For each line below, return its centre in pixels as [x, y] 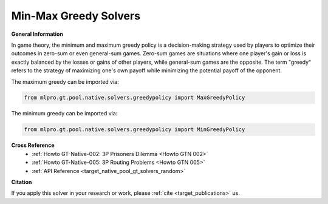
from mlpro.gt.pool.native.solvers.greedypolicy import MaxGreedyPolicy [135, 98]
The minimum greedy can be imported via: [64, 114]
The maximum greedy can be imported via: [65, 81]
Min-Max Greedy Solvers [76, 16]
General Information [37, 34]
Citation [22, 182]
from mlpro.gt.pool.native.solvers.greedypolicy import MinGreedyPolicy [135, 130]
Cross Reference [33, 145]
